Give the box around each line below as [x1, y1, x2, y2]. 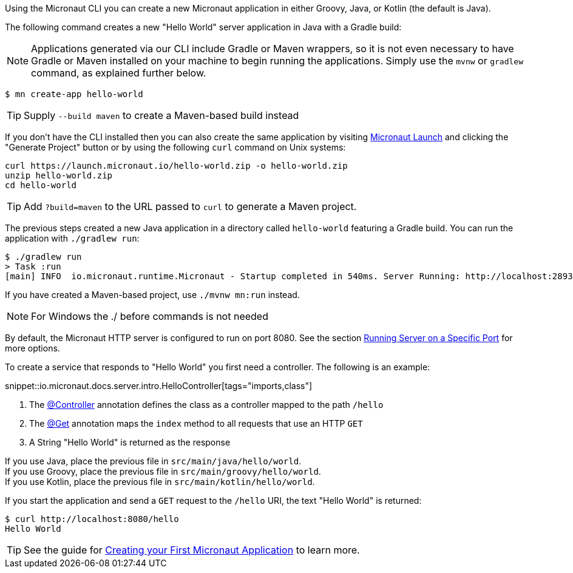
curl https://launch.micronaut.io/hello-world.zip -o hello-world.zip [5, 161, 348, 171]
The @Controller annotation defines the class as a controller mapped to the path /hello [29, 399, 384, 410]
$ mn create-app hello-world [5, 89, 143, 99]
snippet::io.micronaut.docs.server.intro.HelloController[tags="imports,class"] [5, 381, 313, 391]
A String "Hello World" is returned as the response [29, 437, 231, 447]
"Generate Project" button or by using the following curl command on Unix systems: [5, 142, 346, 152]
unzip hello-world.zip [5, 171, 113, 180]
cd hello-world [5, 180, 77, 190]
